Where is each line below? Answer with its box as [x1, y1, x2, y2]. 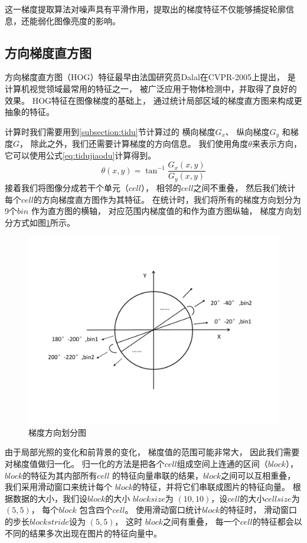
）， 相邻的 [141, 181, 181, 193]
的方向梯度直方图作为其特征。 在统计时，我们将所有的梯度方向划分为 [33, 193, 301, 205]
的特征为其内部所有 [22, 469, 97, 481]
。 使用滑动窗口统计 [125, 503, 203, 516]
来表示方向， [252, 137, 302, 150]
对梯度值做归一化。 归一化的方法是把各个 [5, 458, 165, 470]
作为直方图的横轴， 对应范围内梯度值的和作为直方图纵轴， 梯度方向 [31, 205, 293, 217]
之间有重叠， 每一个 [163, 515, 240, 528]
